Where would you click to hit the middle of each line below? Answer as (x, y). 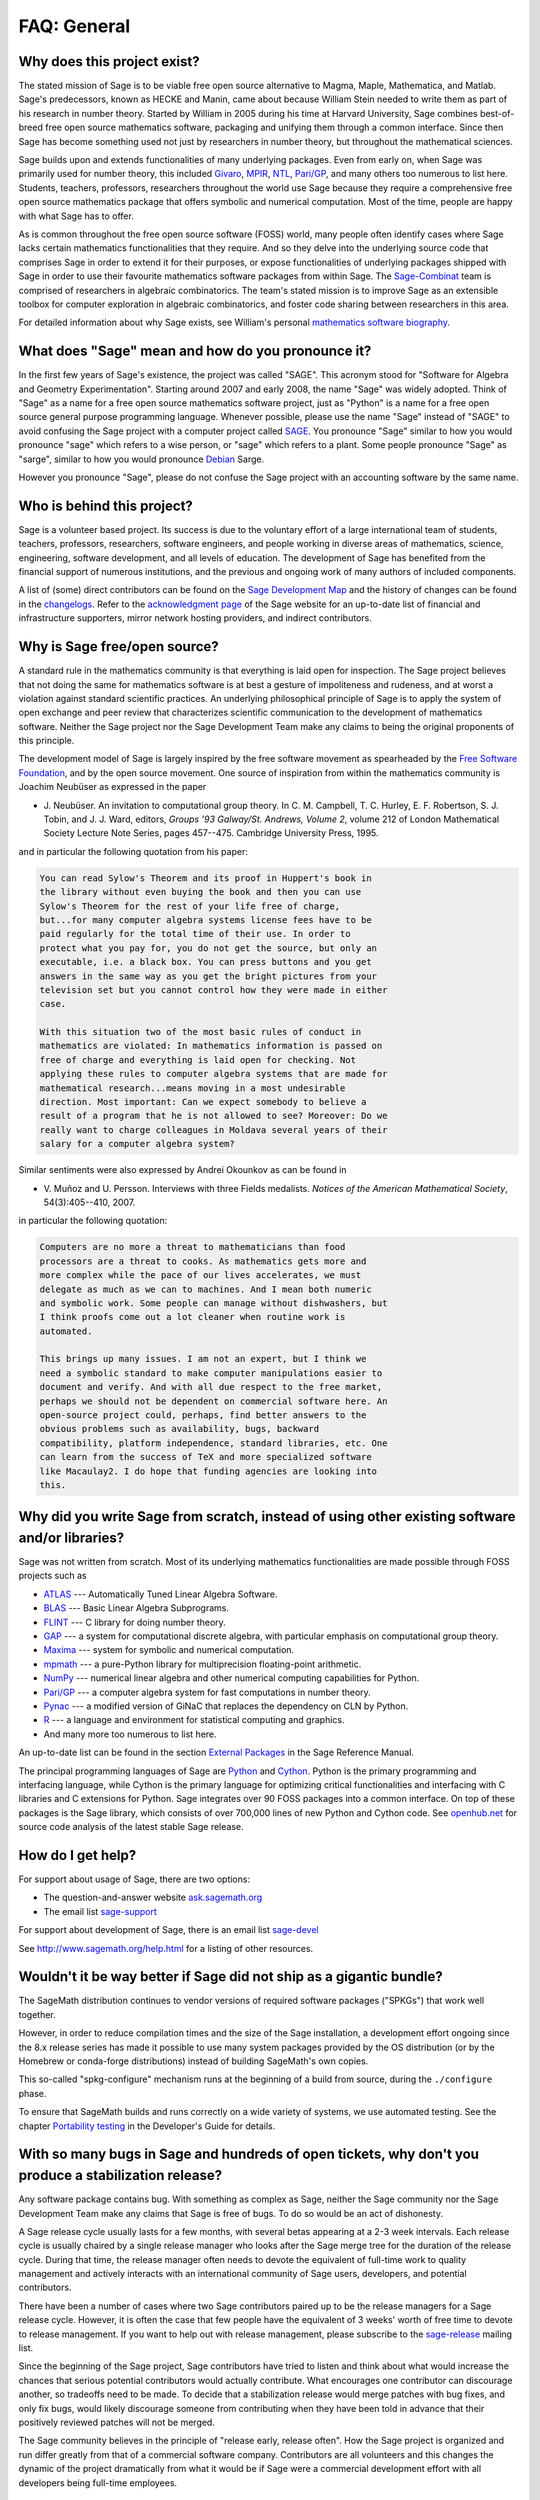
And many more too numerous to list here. (130, 1734)
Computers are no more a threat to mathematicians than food (192, 1247)
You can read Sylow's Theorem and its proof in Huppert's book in (205, 878)
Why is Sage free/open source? (118, 646)
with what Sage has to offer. (76, 216)
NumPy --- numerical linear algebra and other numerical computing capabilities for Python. (231, 1678)
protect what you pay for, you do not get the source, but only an (208, 948)
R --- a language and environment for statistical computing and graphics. (194, 1720)
